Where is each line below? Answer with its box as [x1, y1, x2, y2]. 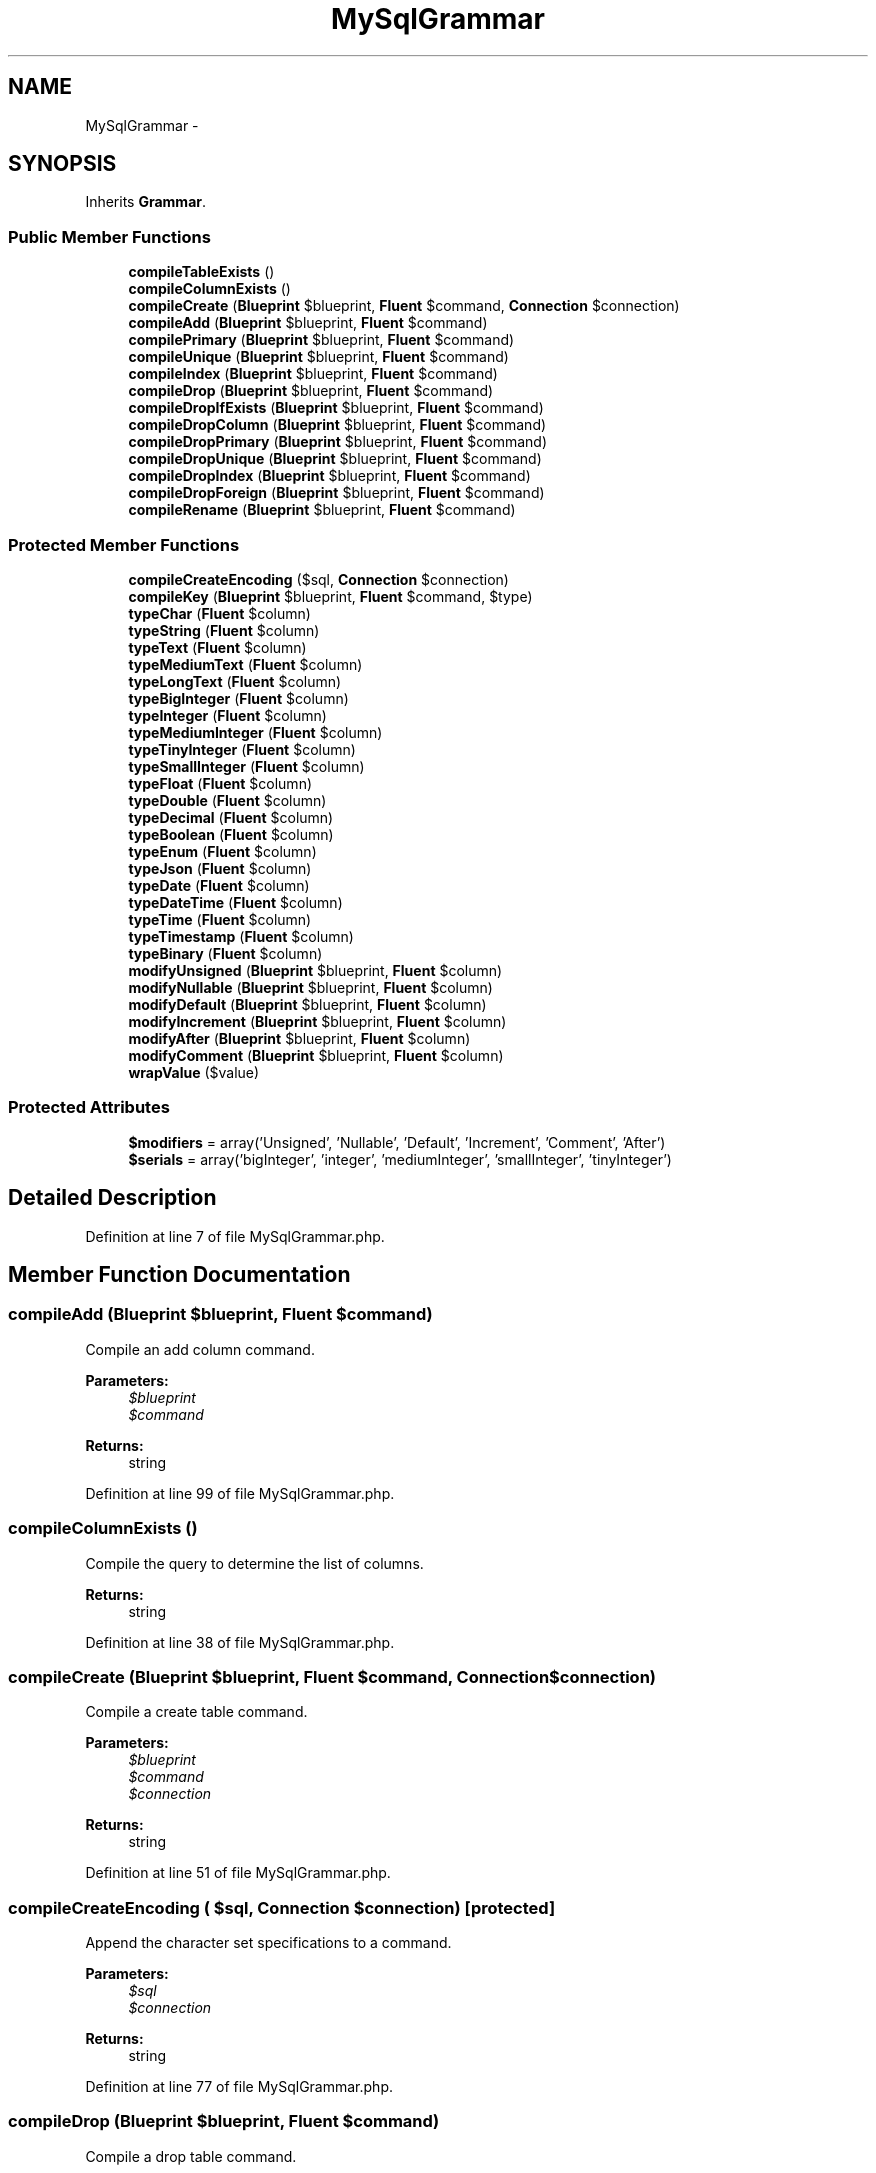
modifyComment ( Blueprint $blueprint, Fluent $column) [128, 1046, 504, 1064]
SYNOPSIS [8, 151, 117, 177]
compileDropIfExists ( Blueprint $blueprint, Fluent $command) [128, 399, 544, 417]
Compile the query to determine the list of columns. [85, 1554, 424, 1572]
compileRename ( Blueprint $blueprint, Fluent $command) [128, 501, 516, 519]
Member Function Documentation [8, 1261, 351, 1287]
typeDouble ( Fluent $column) [128, 791, 327, 809]
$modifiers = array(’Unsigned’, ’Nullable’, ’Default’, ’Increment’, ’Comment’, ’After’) [128, 1133, 666, 1151]
